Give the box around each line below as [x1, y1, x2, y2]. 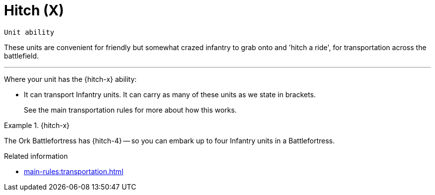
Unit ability [4, 28, 55, 36]
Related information [4, 151, 68, 160]
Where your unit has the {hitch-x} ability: [4, 74, 137, 83]
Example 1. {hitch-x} [4, 121, 70, 130]
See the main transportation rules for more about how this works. [24, 105, 237, 114]
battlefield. [4, 51, 39, 60]
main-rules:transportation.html [24, 167, 124, 176]
